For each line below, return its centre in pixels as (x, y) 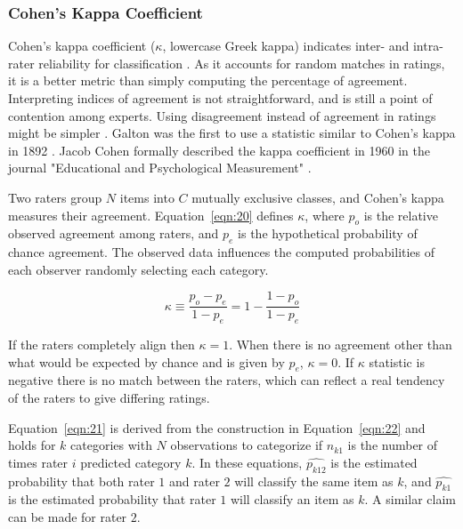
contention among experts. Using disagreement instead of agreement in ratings (222, 115)
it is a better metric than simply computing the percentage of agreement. (208, 80)
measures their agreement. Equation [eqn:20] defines (151, 215)
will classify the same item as (314, 481)
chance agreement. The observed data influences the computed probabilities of (222, 252)
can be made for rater (68, 516)
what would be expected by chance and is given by (146, 361)
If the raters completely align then (102, 344)
